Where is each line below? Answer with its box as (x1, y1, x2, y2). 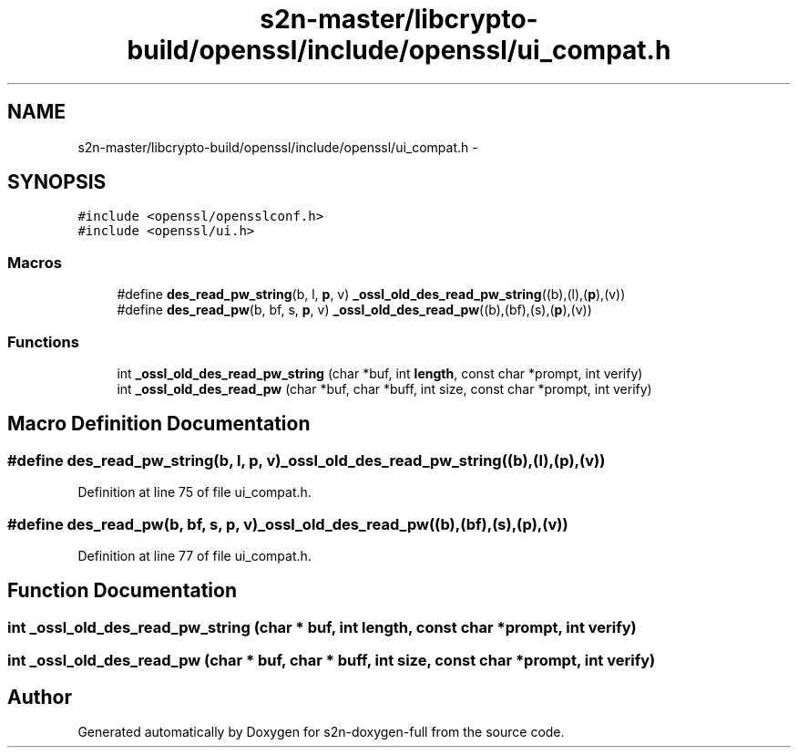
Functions (7, 332, 79, 351)
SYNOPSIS (7, 171, 107, 194)
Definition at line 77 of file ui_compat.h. (77, 547, 312, 564)
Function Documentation (7, 579, 237, 603)
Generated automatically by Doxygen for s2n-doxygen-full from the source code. (77, 723, 565, 739)
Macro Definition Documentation (7, 412, 311, 436)
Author (7, 685, 72, 708)
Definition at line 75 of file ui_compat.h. (77, 484, 312, 501)
